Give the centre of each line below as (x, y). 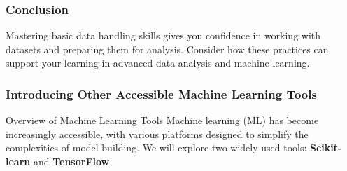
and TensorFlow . (73, 161)
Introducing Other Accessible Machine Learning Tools (161, 94)
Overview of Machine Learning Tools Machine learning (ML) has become (162, 120)
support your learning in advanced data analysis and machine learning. (158, 63)
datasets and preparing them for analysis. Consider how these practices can (167, 49)
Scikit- (326, 148)
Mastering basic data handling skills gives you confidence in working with (163, 35)
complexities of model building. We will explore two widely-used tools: (156, 148)
